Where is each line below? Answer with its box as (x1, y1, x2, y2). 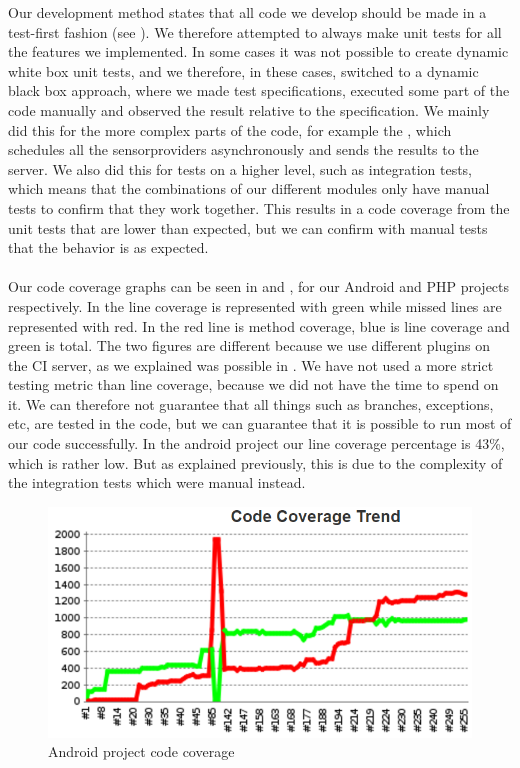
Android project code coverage (48, 741, 235, 762)
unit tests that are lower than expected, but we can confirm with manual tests (8, 217, 488, 238)
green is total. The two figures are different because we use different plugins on (8, 335, 490, 356)
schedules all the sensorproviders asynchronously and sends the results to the (8, 139, 479, 160)
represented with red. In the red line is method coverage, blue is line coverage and (8, 315, 510, 336)
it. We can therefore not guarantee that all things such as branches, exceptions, (8, 393, 494, 414)
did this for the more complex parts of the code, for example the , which (8, 119, 452, 140)
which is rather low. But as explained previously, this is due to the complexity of (8, 452, 503, 473)
